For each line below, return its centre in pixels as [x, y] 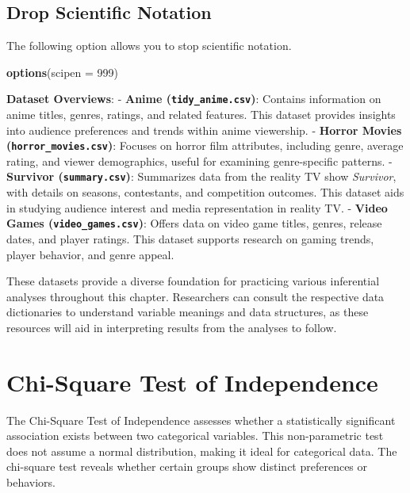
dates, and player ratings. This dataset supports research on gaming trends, [190, 238]
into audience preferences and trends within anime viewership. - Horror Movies [204, 130]
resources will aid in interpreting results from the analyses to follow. [172, 327]
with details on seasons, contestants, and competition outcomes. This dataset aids [205, 192]
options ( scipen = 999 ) [63, 72]
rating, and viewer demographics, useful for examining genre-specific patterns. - [199, 161]
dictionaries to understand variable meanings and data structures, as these [188, 312]
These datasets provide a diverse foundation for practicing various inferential [193, 281]
